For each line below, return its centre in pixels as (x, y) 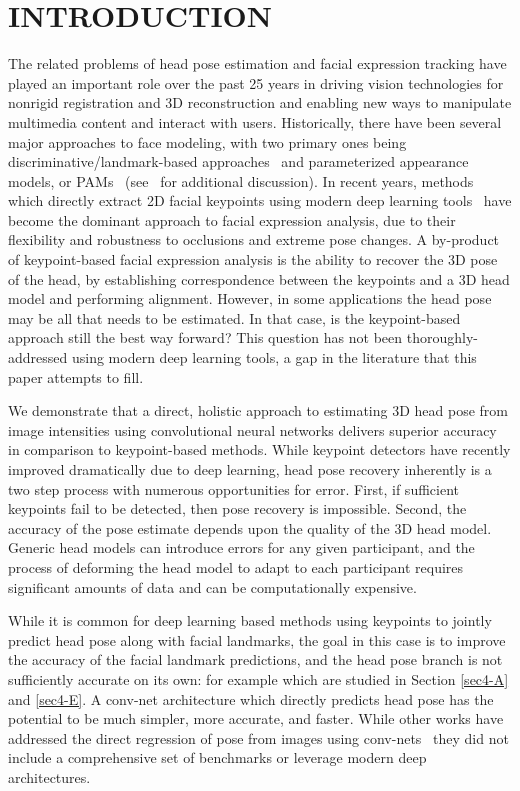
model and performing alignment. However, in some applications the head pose (250, 298)
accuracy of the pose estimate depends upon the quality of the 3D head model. (250, 527)
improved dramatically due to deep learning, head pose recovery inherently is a (250, 469)
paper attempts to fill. (76, 376)
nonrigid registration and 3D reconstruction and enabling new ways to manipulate (260, 102)
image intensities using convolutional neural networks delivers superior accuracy (252, 429)
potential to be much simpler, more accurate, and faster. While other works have (256, 718)
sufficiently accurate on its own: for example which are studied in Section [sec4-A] (258, 678)
